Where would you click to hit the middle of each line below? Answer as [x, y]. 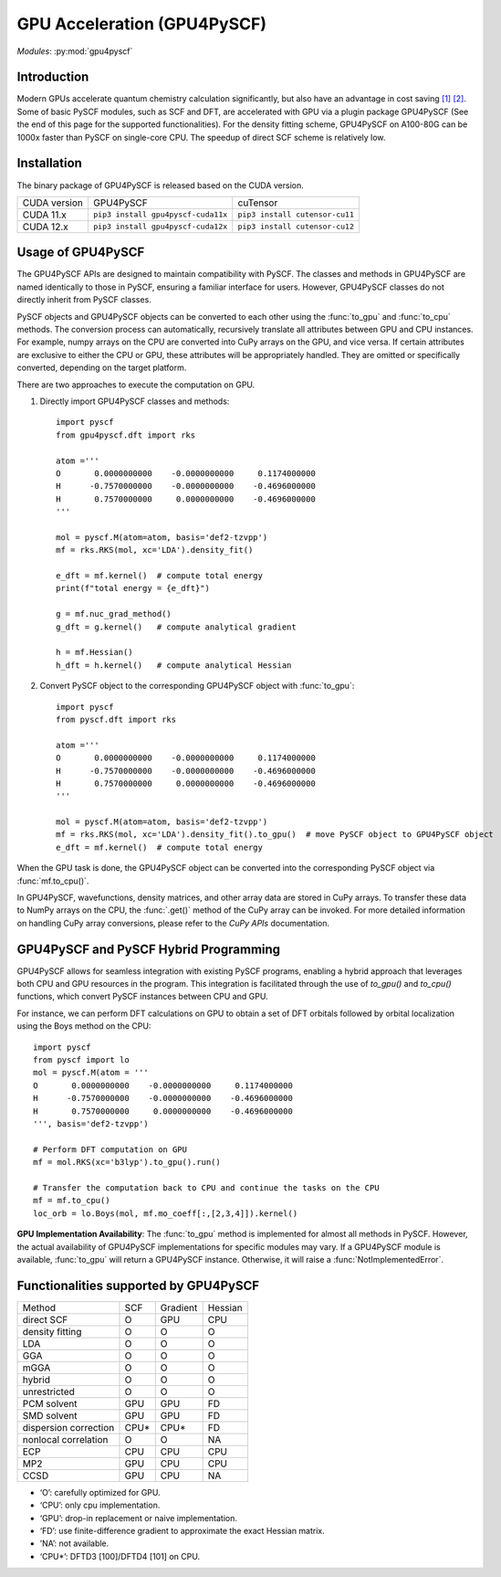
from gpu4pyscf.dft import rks [126, 435]
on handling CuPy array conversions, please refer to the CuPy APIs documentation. [173, 923]
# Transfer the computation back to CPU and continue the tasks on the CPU [206, 1187]
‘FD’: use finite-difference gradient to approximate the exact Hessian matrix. [183, 1530]
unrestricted [48, 1392]
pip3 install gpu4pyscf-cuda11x [160, 215]
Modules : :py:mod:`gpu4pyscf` [75, 51]
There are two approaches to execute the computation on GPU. [136, 385]
